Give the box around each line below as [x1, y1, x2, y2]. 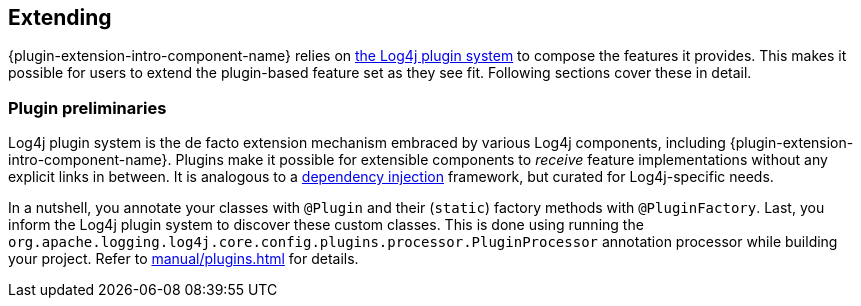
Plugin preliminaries [8, 97, 167, 118]
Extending [8, 5, 112, 30]
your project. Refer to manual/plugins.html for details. [8, 250, 359, 268]
